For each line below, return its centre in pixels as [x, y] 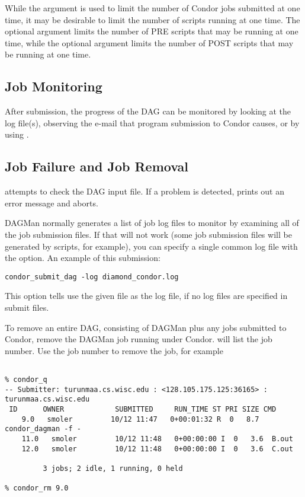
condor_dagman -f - [43, 429]
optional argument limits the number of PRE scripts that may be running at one [152, 31]
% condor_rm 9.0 [37, 488]
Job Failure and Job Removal [97, 166]
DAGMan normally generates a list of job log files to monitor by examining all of [152, 223]
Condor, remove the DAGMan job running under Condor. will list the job [139, 339]
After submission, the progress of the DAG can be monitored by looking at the [148, 111]
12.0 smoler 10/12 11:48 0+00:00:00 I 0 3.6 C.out [157, 449]
